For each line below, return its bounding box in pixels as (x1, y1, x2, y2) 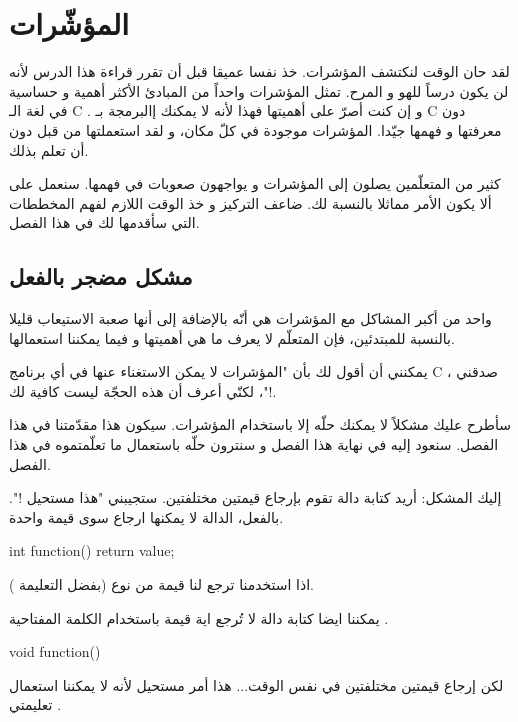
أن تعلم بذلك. (9, 139, 89, 160)
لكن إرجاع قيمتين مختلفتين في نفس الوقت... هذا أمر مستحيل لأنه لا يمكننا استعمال (9, 674, 504, 695)
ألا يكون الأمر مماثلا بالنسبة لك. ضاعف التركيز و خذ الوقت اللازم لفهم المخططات (9, 192, 492, 213)
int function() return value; (9, 540, 175, 561)
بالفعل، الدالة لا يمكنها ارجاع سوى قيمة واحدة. (9, 506, 284, 527)
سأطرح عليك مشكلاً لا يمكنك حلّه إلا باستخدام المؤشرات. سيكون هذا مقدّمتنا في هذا (9, 414, 511, 435)
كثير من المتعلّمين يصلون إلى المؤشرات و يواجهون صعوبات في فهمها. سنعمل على (9, 173, 501, 194)
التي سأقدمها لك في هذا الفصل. (9, 212, 200, 233)
